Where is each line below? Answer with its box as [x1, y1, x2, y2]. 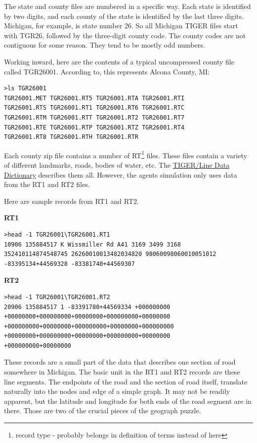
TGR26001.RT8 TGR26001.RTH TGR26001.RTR [4, 133, 139, 141]
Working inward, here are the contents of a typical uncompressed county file [4, 56, 234, 66]
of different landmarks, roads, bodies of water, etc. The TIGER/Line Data [4, 159, 230, 170]
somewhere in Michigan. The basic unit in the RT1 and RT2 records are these [4, 367, 240, 377]
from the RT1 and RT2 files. [4, 179, 90, 190]
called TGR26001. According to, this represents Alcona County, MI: [4, 66, 210, 76]
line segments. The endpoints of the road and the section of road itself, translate [4, 376, 248, 386]
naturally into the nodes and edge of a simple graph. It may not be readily [4, 386, 230, 396]
